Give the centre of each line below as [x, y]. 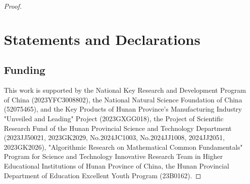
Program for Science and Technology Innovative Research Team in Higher [113, 156]
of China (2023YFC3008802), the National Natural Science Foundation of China [123, 99]
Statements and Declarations [102, 39]
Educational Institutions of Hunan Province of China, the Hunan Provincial [117, 165]
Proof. [13, 6]
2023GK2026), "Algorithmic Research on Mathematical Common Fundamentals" [123, 147]
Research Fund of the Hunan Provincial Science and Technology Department [118, 128]
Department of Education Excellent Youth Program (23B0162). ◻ [103, 175]
